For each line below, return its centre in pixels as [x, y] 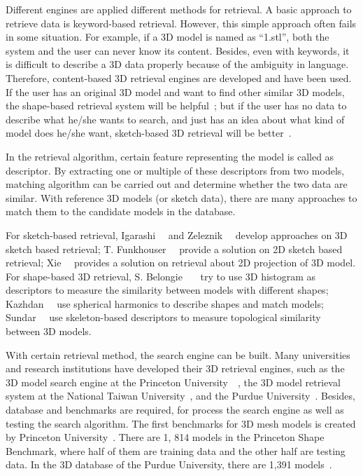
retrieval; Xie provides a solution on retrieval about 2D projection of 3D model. [181, 263]
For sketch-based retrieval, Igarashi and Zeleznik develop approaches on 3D [177, 234]
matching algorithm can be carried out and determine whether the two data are [177, 184]
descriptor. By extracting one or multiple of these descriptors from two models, [175, 170]
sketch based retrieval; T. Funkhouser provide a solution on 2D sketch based [174, 249]
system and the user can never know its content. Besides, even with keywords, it [178, 50]
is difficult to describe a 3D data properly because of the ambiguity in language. [177, 64]
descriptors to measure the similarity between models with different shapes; [167, 290]
